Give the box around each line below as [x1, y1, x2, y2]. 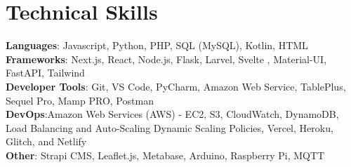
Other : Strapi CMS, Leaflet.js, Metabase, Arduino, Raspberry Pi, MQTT [6, 147, 325, 162]
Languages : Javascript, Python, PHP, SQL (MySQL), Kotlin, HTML [6, 38, 308, 53]
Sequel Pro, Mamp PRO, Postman [6, 93, 154, 107]
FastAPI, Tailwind [6, 65, 85, 80]
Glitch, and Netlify [6, 134, 87, 149]
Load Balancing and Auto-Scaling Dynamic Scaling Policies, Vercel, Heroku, [6, 120, 333, 135]
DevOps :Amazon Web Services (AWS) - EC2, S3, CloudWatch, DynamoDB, [6, 107, 339, 121]
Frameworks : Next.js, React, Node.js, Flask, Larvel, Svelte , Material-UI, [6, 51, 327, 66]
